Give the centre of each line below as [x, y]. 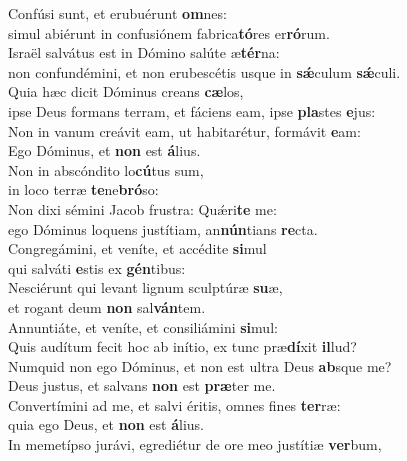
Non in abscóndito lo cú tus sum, [106, 169]
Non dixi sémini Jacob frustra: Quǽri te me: [142, 208]
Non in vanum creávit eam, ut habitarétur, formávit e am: [184, 130]
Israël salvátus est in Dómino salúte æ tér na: [144, 52]
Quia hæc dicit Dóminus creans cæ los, [126, 91]
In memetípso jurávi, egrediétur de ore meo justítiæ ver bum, [195, 444]
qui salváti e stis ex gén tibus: [97, 267]
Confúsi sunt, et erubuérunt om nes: [117, 13]
